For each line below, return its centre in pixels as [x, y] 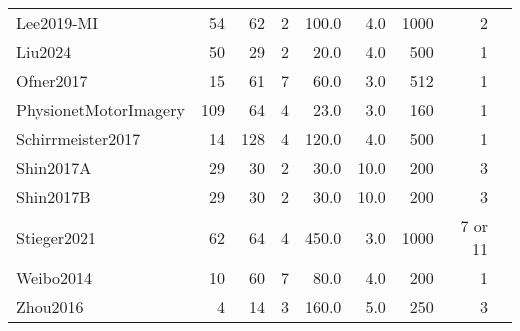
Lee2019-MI [57, 22]
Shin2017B [53, 196]
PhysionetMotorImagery [100, 109]
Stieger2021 [56, 237]
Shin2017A [54, 167]
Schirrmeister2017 [78, 138]
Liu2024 [44, 51]
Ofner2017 [52, 80]
